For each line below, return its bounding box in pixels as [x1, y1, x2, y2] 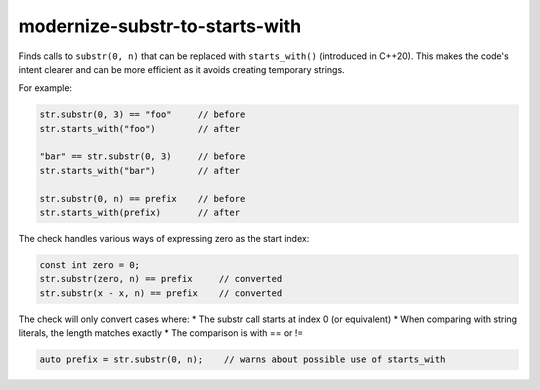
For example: [18, 82, 73, 94]
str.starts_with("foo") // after [39, 123, 240, 134]
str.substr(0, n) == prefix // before [39, 193, 246, 204]
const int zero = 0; [39, 260, 140, 271]
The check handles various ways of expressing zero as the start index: [18, 233, 310, 245]
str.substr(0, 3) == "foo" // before [39, 109, 246, 120]
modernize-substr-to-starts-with [18, 15, 302, 37]
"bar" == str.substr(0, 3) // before [39, 151, 246, 162]
